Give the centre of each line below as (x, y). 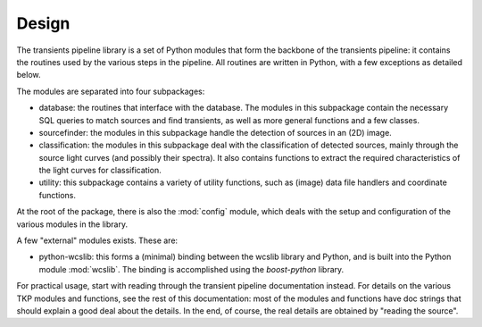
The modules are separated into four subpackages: (111, 91)
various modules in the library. (72, 224)
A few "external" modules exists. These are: (97, 240)
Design (43, 23)
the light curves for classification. (100, 171)
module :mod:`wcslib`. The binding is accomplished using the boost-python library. (191, 269)
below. (29, 75)
